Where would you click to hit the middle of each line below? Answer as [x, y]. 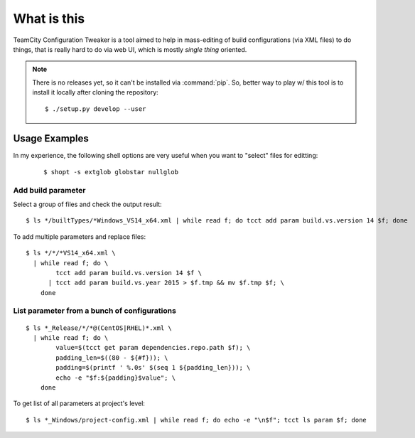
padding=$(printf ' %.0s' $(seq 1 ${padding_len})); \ [153, 368]
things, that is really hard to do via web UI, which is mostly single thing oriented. [130, 49]
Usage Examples [51, 139]
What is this [49, 18]
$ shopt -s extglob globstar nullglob [111, 172]
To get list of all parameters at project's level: [79, 404]
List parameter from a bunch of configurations [95, 311]
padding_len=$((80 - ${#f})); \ [112, 358]
